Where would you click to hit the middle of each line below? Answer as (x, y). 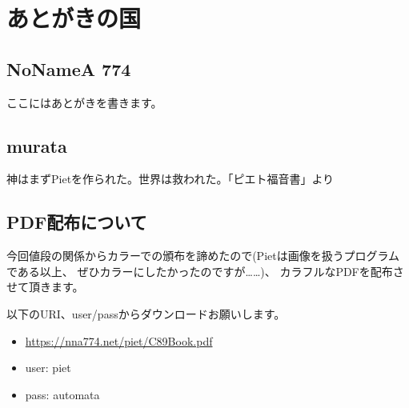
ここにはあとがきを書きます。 (84, 102)
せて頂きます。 (45, 287)
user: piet (48, 368)
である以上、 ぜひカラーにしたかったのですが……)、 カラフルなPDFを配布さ (205, 271)
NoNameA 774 (69, 68)
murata (37, 145)
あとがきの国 (74, 18)
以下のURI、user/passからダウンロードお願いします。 (146, 313)
